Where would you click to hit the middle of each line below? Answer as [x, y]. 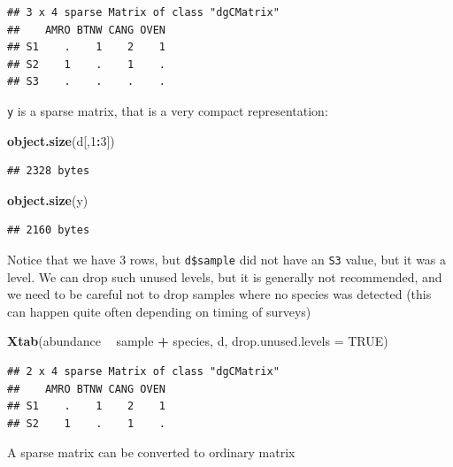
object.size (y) [48, 199]
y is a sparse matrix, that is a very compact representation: [168, 110]
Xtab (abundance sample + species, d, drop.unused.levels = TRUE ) [198, 341]
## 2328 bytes [49, 171]
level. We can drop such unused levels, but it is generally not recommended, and [225, 276]
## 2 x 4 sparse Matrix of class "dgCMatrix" [143, 372]
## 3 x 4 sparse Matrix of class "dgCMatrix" [143, 12]
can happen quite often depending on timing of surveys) [159, 311]
